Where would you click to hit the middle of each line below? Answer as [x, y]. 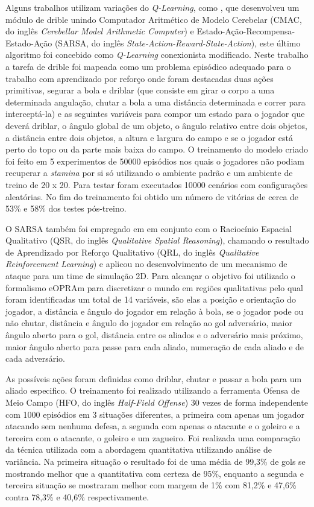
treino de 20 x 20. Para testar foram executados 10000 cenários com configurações [157, 184]
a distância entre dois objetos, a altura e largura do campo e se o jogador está [149, 137]
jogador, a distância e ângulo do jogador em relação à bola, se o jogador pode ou [155, 311]
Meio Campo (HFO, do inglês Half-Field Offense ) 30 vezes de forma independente [157, 402]
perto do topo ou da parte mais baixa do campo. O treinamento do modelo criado [157, 149]
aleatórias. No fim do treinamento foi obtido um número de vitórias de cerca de [152, 196]
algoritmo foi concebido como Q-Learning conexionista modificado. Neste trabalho [157, 55]
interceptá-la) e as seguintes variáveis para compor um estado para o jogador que [155, 114]
